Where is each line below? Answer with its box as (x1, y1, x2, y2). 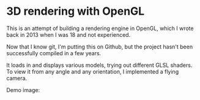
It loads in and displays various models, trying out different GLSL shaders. (6, 61, 193, 69)
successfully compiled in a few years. (6, 49, 102, 56)
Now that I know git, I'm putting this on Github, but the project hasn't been (6, 43, 193, 50)
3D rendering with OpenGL (6, 4, 145, 18)
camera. (6, 74, 28, 82)
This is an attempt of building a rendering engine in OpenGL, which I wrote (6, 25, 194, 32)
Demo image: (6, 86, 40, 93)
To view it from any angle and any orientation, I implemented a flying (6, 67, 179, 75)
